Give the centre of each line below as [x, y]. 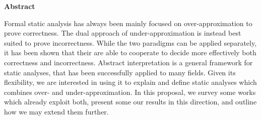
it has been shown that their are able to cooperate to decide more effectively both [130, 52]
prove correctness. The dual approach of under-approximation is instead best [123, 33]
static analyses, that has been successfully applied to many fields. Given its [120, 72]
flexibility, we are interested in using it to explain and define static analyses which [130, 82]
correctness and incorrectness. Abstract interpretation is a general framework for [128, 62]
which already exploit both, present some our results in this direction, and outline [130, 102]
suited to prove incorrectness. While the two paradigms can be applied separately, [130, 42]
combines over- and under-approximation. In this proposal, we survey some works [130, 92]
